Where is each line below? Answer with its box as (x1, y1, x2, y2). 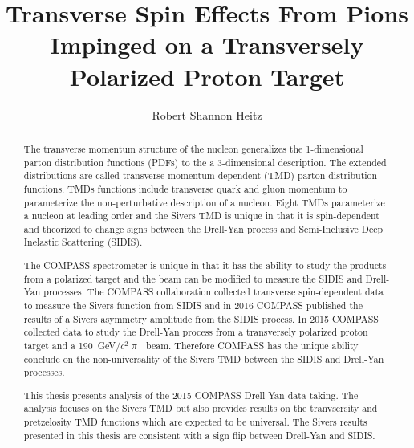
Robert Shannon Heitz (152, 106, 262, 123)
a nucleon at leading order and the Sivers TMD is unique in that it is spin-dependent (23, 209, 379, 222)
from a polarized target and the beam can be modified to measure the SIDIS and (23, 271, 363, 285)
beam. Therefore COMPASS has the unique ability (145, 338, 359, 352)
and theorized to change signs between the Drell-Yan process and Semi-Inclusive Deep (23, 222, 384, 235)
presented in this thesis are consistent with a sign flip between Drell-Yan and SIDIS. (23, 428, 375, 442)
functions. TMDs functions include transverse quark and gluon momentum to (23, 181, 347, 195)
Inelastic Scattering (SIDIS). (23, 235, 143, 249)
